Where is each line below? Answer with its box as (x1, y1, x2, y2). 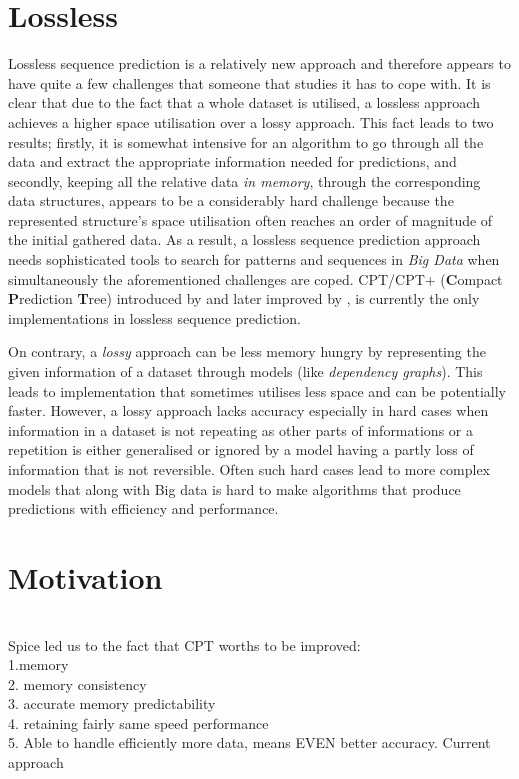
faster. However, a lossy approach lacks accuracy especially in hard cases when (8, 400, 489, 421)
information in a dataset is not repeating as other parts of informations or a (8, 419, 473, 440)
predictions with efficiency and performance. (8, 498, 279, 519)
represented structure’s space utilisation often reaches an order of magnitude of (8, 209, 493, 230)
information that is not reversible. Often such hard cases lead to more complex (8, 459, 491, 479)
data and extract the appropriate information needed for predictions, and (8, 151, 457, 172)
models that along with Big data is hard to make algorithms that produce (8, 478, 461, 499)
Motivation (8, 556, 163, 597)
